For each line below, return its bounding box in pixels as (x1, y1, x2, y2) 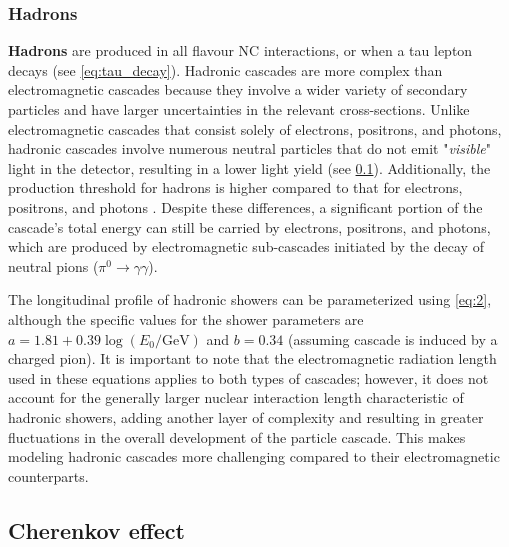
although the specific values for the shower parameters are (8, 308, 364, 329)
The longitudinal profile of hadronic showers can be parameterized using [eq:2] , (8, 289, 492, 310)
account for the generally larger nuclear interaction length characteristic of (8, 387, 464, 408)
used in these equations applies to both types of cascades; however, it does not (8, 367, 489, 388)
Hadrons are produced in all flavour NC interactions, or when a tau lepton (8, 40, 473, 61)
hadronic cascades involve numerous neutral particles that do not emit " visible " (8, 138, 491, 159)
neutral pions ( (8, 255, 99, 276)
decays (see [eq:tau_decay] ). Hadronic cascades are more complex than (8, 59, 443, 80)
